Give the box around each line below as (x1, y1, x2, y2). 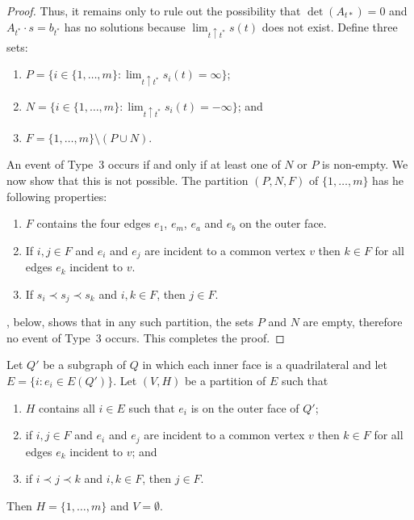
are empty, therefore (303, 313, 403, 330)
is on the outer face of (190, 399, 299, 416)
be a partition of (184, 372, 266, 388)
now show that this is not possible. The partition (6, 171, 249, 188)
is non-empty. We (322, 156, 408, 173)
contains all (39, 399, 95, 416)
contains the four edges (36, 215, 151, 232)
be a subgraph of (43, 356, 126, 373)
